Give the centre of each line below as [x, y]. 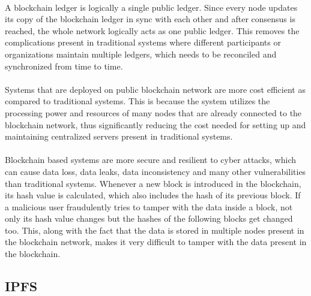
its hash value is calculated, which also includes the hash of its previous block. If [153, 195]
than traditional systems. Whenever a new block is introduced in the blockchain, [153, 183]
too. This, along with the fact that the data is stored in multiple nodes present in [155, 230]
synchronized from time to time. [64, 66]
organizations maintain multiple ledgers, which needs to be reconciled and [141, 54]
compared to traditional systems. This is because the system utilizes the [137, 101]
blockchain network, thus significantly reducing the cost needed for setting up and [155, 124]
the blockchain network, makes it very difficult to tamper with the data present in [156, 242]
